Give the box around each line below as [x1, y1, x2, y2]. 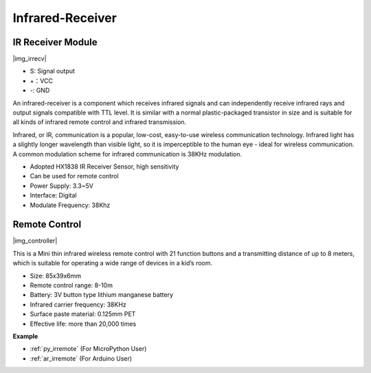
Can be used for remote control [30, 172, 120, 180]
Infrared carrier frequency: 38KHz [30, 300, 126, 309]
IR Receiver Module [12, 36, 98, 48]
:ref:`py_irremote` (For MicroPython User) [30, 345, 147, 353]
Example [12, 332, 38, 340]
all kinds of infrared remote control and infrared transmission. [12, 118, 187, 126]
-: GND [30, 86, 50, 95]
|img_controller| [12, 237, 58, 245]
